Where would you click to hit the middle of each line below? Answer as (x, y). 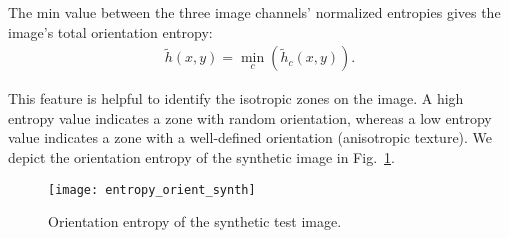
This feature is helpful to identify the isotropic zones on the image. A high (236, 98)
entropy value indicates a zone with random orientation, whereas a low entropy (250, 117)
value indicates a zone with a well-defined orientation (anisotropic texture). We (250, 137)
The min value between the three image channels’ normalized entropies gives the (254, 12)
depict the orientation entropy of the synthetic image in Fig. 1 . (201, 157)
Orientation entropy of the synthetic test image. (195, 221)
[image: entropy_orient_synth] (152, 189)
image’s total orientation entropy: (110, 31)
